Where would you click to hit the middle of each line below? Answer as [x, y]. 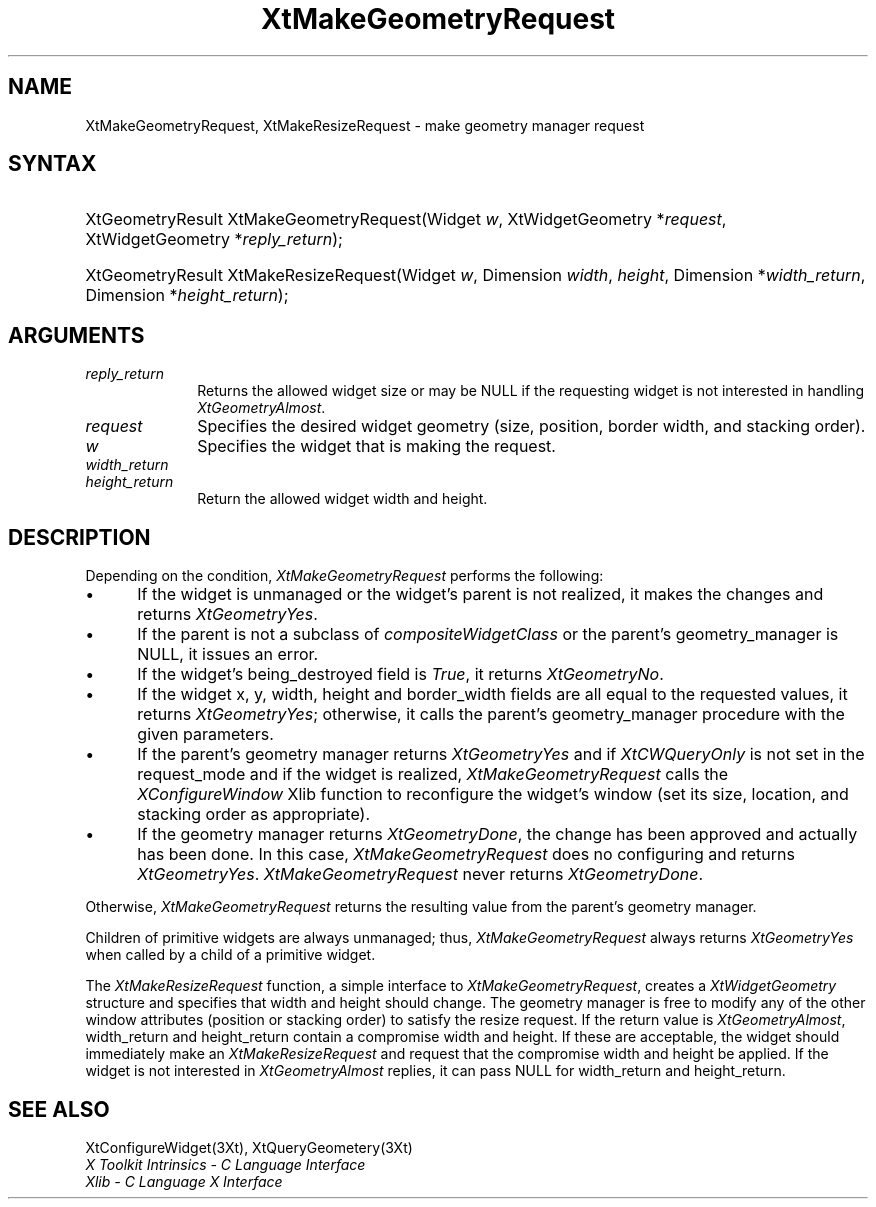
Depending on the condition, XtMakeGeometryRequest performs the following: [344, 576]
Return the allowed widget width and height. [342, 499]
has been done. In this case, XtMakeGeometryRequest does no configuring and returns [466, 854]
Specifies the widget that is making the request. [376, 446]
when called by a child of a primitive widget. [230, 955]
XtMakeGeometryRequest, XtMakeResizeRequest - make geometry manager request [365, 125]
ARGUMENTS [76, 335]
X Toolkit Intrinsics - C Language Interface [225, 1164]
